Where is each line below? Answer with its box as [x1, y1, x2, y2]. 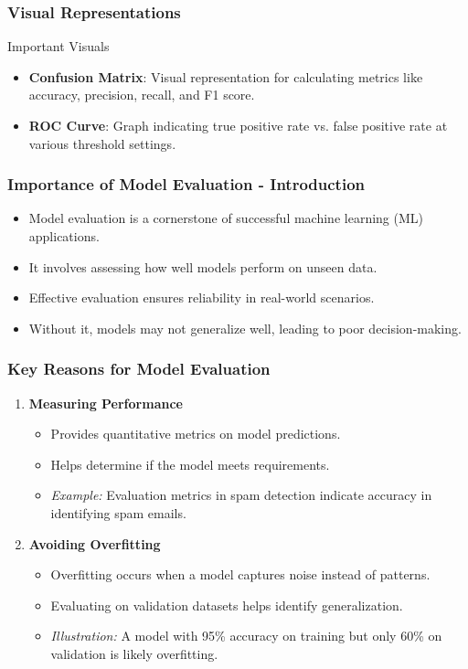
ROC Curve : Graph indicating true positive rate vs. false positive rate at [28, 116, 448, 134]
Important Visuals [7, 37, 110, 56]
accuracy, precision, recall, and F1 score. [28, 85, 255, 104]
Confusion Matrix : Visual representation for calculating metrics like [28, 67, 423, 86]
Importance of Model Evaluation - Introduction [7, 173, 365, 196]
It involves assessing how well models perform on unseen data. [28, 257, 378, 276]
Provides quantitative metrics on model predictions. [50, 424, 341, 443]
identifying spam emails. [50, 503, 186, 522]
